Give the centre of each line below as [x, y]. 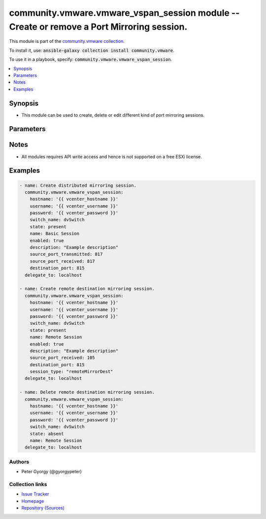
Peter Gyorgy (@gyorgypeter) [52, 472]
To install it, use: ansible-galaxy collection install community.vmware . [92, 50]
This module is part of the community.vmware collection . [67, 41]
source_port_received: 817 [63, 261]
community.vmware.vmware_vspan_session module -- [124, 13]
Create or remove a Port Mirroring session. [98, 27]
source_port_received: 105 [63, 358]
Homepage [33, 501]
